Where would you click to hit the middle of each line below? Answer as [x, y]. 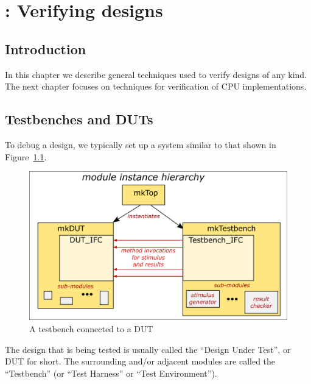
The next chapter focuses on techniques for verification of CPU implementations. [156, 86]
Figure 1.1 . [26, 156]
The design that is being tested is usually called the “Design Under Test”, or [148, 349]
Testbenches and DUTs [79, 119]
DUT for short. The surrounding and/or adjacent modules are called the [140, 361]
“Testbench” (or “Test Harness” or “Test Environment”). [111, 373]
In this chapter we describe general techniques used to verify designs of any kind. [156, 74]
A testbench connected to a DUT [91, 329]
